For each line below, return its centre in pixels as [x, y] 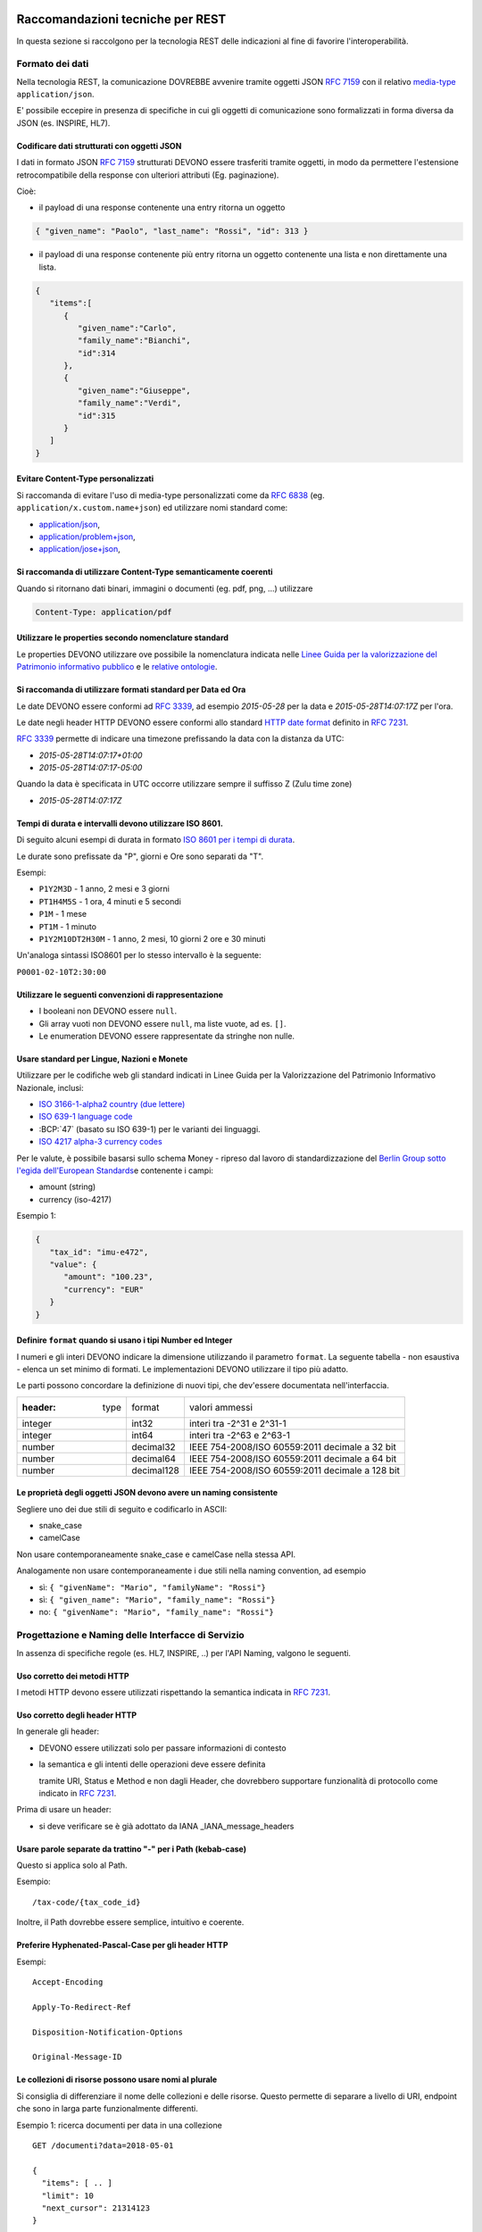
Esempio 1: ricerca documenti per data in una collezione [119, 2125]
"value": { [73, 1264]
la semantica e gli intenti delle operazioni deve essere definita [152, 1764]
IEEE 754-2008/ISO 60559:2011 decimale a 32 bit [292, 1446]
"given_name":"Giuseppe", [134, 390]
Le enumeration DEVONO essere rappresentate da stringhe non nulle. [166, 1036]
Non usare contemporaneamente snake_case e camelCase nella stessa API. [156, 1554]
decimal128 [155, 1470]
